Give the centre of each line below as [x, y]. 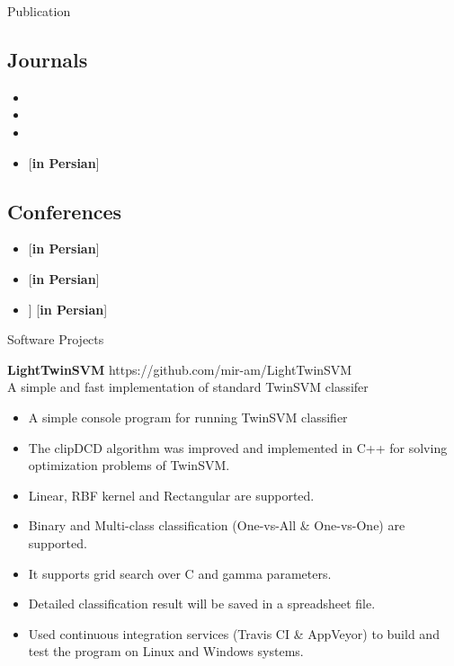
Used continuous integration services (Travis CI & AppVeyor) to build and [234, 633]
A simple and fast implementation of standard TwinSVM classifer [188, 387]
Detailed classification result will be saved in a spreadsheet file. [202, 604]
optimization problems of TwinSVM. [129, 465]
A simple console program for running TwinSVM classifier [188, 417]
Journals [48, 59]
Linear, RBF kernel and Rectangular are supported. [171, 495]
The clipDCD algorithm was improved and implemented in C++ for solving [238, 447]
